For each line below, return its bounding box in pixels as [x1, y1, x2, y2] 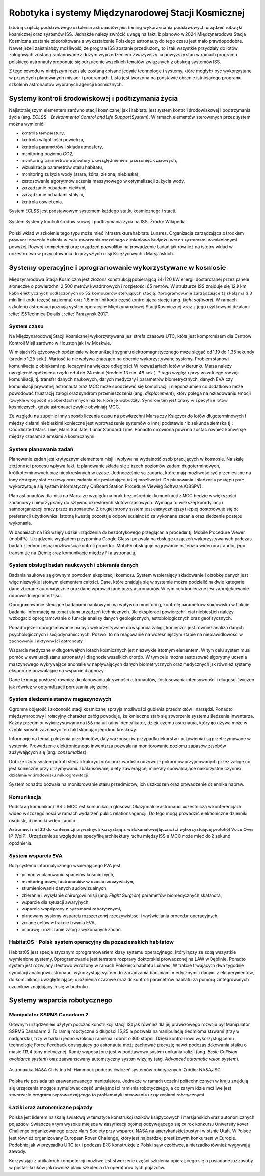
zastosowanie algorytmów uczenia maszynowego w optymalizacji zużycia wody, [21, 178, 185, 184]
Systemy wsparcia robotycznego [9, 996, 113, 1005]
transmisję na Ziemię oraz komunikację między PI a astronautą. [9, 550, 137, 556]
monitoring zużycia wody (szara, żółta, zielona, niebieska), [21, 171, 140, 177]
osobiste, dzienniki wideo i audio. [9, 817, 77, 823]
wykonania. [9, 520, 32, 526]
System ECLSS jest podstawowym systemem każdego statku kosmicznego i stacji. [9, 208, 176, 214]
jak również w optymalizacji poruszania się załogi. [9, 684, 110, 690]
